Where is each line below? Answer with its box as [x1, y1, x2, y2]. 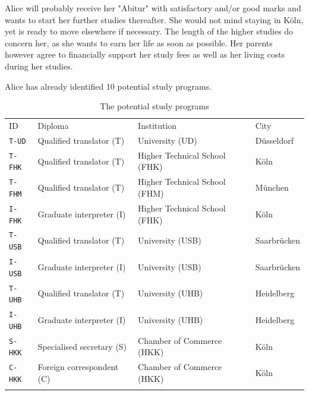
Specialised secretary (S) [37, 340, 127, 352]
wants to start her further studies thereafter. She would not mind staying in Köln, [5, 13, 304, 26]
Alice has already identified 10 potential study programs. [5, 80, 212, 92]
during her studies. [5, 59, 73, 72]
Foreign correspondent [37, 361, 119, 373]
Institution [138, 119, 177, 131]
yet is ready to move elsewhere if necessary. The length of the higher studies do [5, 25, 294, 37]
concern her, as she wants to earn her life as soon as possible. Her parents [5, 36, 273, 49]
